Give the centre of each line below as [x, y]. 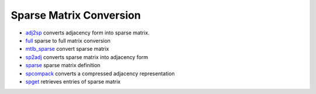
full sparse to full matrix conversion [68, 40]
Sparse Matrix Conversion [76, 15]
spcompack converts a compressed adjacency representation [100, 74]
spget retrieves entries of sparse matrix [73, 81]
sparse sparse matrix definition [63, 65]
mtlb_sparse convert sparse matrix [67, 49]
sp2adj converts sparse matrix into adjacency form [87, 57]
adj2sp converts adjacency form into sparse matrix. [87, 33]
